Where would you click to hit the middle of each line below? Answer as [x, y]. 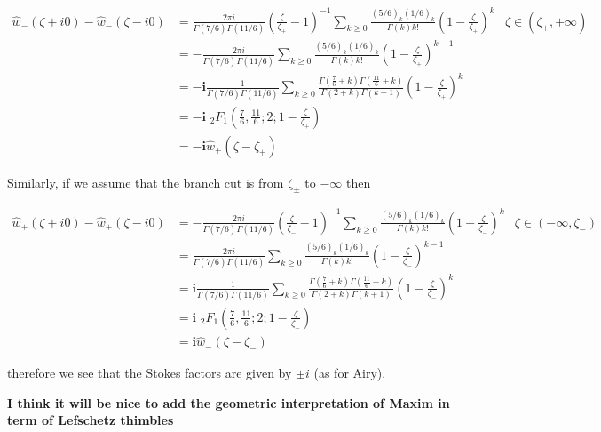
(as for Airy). [350, 373]
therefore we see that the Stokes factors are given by [150, 373]
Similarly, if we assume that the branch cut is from [146, 182]
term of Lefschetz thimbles [91, 420]
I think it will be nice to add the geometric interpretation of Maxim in [229, 402]
